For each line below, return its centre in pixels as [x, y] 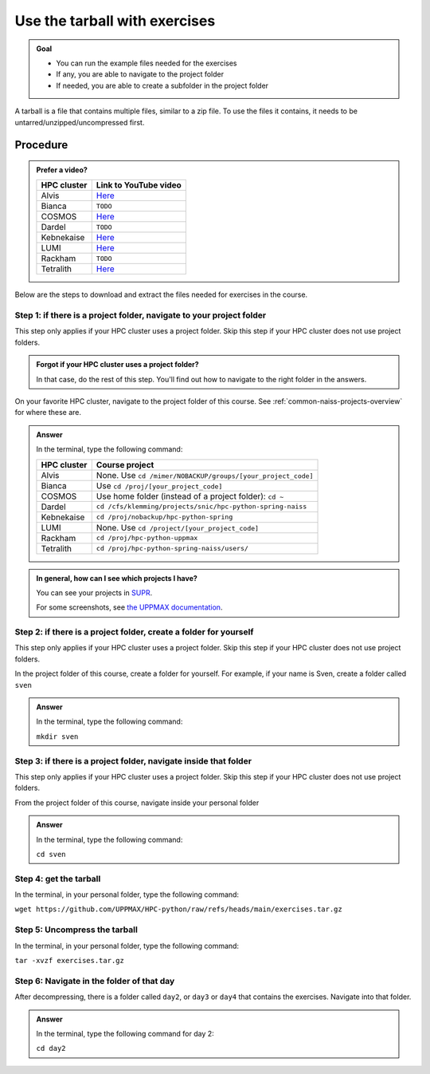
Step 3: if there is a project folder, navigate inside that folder [133, 760]
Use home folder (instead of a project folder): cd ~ [190, 496]
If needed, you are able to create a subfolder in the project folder [162, 85]
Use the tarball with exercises [115, 21]
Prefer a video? [62, 170]
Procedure [41, 145]
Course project [125, 464]
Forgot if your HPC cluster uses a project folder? [117, 365]
